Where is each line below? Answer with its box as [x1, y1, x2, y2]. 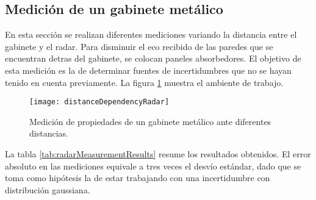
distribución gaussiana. [5, 183, 90, 196]
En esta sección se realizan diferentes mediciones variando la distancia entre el [5, 28, 297, 41]
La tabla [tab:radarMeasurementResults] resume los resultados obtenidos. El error [5, 148, 311, 160]
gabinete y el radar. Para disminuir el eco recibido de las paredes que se [5, 40, 273, 52]
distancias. [29, 127, 68, 140]
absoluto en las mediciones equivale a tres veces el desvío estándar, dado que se [5, 159, 301, 172]
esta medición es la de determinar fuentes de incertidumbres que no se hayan [5, 63, 292, 76]
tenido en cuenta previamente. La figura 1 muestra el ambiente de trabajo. [5, 76, 284, 88]
